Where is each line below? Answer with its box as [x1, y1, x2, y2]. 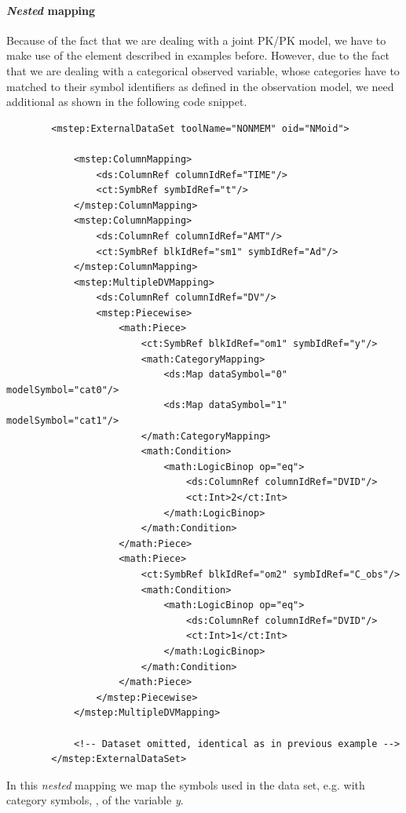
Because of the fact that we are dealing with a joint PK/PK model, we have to [6, 31, 386, 48]
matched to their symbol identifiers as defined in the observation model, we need [6, 78, 394, 94]
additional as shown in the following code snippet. [6, 93, 247, 110]
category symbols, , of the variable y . [6, 792, 184, 808]
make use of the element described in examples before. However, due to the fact [6, 47, 390, 64]
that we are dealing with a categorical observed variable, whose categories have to [6, 62, 400, 78]
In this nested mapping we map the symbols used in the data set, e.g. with [6, 776, 365, 793]
